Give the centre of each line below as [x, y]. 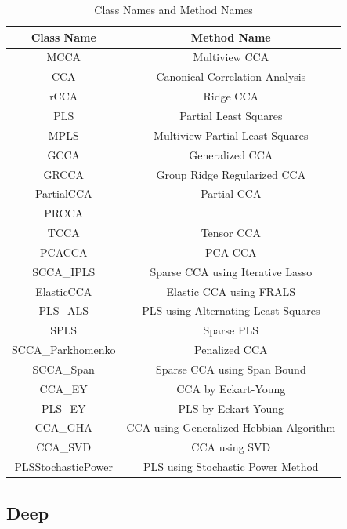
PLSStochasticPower [63, 467]
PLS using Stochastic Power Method [231, 467]
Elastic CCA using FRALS [231, 291]
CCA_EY [63, 388]
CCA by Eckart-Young [231, 388]
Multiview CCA [231, 57]
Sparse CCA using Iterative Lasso [231, 271]
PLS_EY [63, 408]
